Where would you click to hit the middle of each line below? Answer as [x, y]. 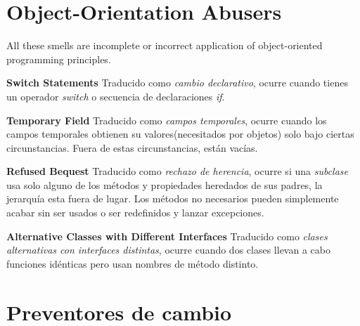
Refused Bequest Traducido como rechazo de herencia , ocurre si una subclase [177, 171]
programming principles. [59, 59]
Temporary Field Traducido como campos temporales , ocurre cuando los [167, 120]
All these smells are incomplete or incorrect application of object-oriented [165, 45]
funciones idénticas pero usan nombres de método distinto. [133, 263]
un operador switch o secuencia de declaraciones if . [116, 96]
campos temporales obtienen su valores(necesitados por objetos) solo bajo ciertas [180, 134]
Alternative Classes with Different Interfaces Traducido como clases [167, 236]
